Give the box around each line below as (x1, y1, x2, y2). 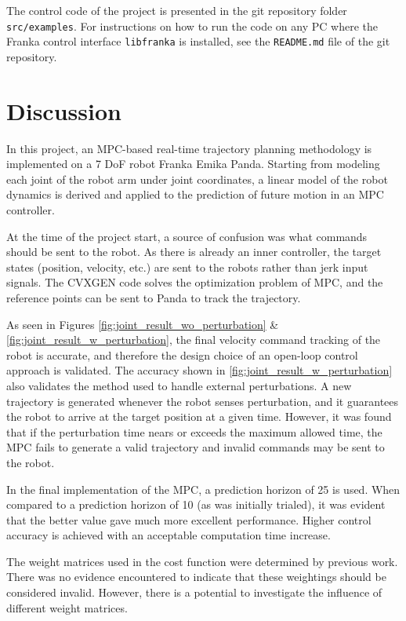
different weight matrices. (6, 599, 128, 616)
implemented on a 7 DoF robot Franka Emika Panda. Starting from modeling (6, 155, 380, 172)
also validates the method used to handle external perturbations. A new (6, 377, 352, 393)
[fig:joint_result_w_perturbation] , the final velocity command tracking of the (6, 331, 381, 348)
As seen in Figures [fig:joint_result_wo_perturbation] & (6, 316, 279, 332)
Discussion (6, 94, 121, 126)
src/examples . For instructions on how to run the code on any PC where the (6, 17, 378, 34)
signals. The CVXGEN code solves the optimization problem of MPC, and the (6, 274, 383, 290)
